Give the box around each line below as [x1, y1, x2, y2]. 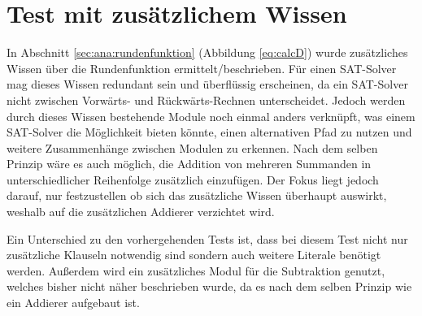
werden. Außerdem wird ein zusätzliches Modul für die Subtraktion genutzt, [7, 262, 385, 279]
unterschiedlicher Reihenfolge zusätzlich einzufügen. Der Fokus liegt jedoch [7, 171, 379, 188]
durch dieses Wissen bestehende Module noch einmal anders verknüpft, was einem [7, 107, 415, 124]
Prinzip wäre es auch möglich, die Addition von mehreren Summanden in [7, 155, 372, 172]
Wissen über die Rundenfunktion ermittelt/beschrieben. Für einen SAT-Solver [7, 59, 397, 76]
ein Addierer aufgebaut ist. [7, 294, 140, 311]
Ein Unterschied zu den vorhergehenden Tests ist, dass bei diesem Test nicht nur [7, 230, 408, 247]
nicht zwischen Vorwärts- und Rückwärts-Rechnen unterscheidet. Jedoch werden [7, 91, 406, 108]
